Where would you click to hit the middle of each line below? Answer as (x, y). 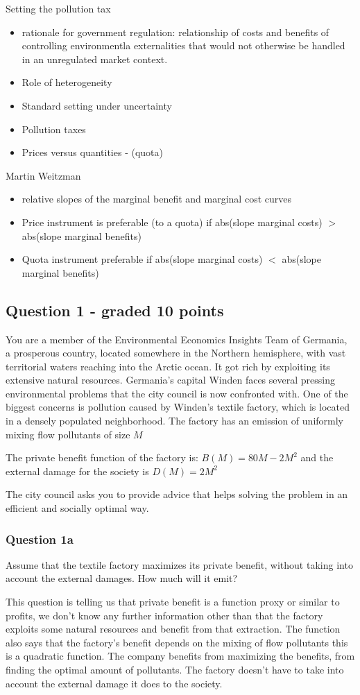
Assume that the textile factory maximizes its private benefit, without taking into (179, 564)
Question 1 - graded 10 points (115, 310)
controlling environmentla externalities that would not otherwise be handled (183, 45)
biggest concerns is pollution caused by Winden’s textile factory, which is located (178, 407)
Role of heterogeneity (67, 82)
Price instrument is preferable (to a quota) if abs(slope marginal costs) (172, 222)
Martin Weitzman (43, 175)
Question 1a (40, 539)
